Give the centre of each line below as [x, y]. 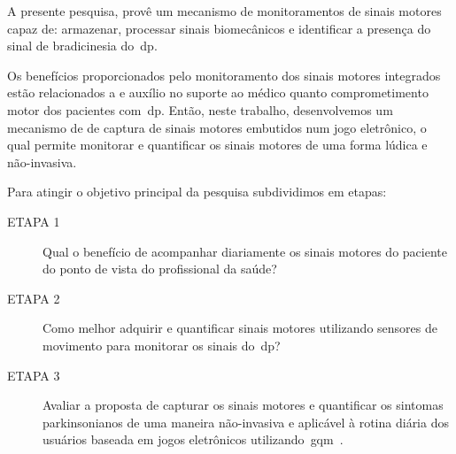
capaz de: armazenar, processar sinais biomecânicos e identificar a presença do [219, 28]
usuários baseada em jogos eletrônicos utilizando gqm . [193, 439]
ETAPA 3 [34, 375]
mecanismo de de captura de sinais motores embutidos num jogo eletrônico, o [217, 127]
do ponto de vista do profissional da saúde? [160, 269]
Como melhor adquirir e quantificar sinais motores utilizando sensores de [240, 328]
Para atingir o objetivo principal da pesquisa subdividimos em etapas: [197, 192]
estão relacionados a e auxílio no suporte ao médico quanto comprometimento [218, 92]
